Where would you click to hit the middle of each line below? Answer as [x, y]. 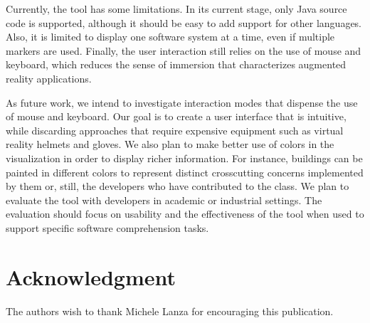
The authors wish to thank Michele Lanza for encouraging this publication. [170, 311]
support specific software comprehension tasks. [107, 227]
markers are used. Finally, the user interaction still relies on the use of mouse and [184, 50]
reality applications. [49, 78]
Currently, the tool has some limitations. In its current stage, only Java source [176, 9]
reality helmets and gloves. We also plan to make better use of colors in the [170, 144]
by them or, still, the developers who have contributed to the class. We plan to [178, 186]
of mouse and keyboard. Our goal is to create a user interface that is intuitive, [176, 116]
